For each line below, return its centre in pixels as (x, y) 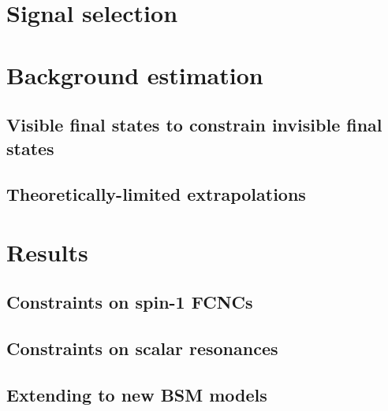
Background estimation (135, 74)
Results (47, 252)
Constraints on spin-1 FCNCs (130, 302)
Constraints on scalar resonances (142, 348)
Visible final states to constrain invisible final (194, 125)
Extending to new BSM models (137, 395)
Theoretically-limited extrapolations (156, 194)
